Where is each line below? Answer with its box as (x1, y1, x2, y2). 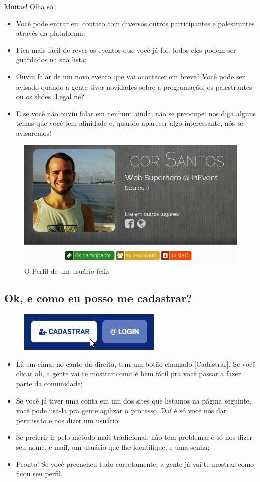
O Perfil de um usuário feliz (24, 266, 109, 276)
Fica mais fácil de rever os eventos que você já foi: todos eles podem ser (16, 44, 236, 55)
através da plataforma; (16, 28, 85, 38)
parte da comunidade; (16, 378, 83, 388)
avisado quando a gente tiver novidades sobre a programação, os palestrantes (16, 81, 252, 92)
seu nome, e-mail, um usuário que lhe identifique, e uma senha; (16, 441, 210, 452)
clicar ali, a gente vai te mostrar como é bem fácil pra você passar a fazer (16, 368, 241, 379)
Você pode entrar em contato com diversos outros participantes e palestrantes (16, 18, 255, 28)
